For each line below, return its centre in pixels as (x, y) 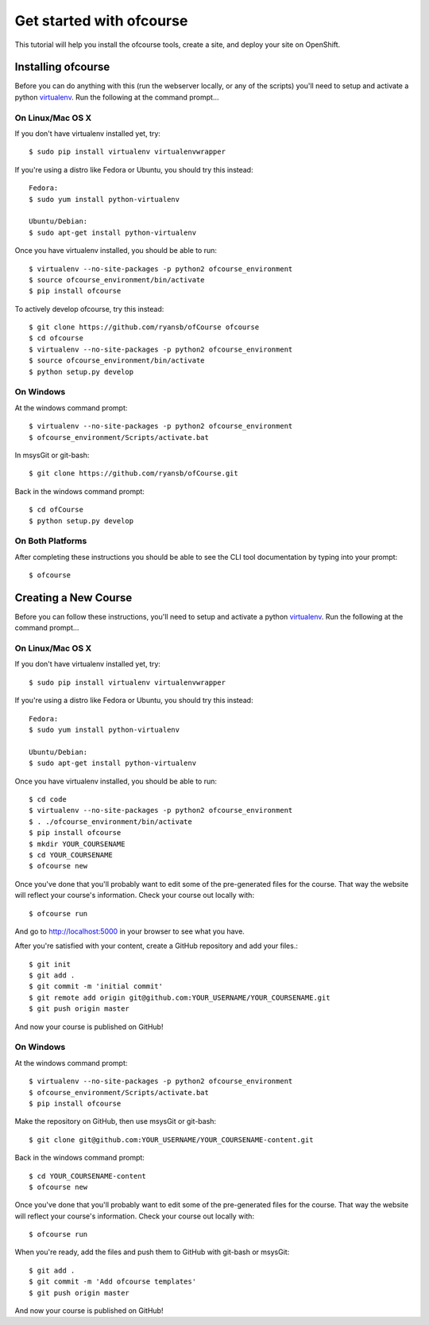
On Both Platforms (51, 541)
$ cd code (48, 799)
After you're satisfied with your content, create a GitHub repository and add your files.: (156, 946)
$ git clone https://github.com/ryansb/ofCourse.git (133, 474)
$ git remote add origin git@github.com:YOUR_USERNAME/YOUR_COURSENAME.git (180, 997)
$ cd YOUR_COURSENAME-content (88, 1176)
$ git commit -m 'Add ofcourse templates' (113, 1282)
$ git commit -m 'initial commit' (96, 987)
